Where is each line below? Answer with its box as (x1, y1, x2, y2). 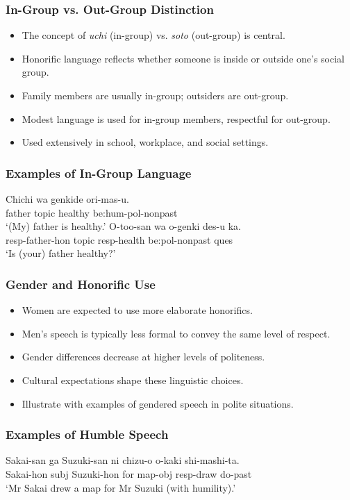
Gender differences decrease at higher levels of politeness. (22, 349, 265, 364)
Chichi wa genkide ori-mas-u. (6, 192, 129, 206)
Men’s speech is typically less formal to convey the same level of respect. (22, 326, 331, 340)
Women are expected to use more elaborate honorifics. (22, 303, 253, 317)
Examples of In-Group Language (6, 164, 192, 181)
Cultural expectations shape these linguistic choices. (22, 372, 244, 387)
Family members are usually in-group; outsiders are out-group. (22, 88, 289, 102)
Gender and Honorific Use (6, 275, 156, 292)
